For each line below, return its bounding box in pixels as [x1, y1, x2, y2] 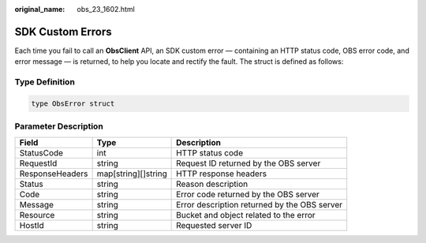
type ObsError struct [31, 99, 115, 108]
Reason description [176, 178, 248, 189]
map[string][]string [96, 168, 167, 179]
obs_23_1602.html [77, 5, 136, 13]
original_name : [14, 5, 65, 13]
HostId [19, 219, 44, 230]
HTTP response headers [176, 168, 267, 179]
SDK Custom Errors [14, 24, 112, 39]
